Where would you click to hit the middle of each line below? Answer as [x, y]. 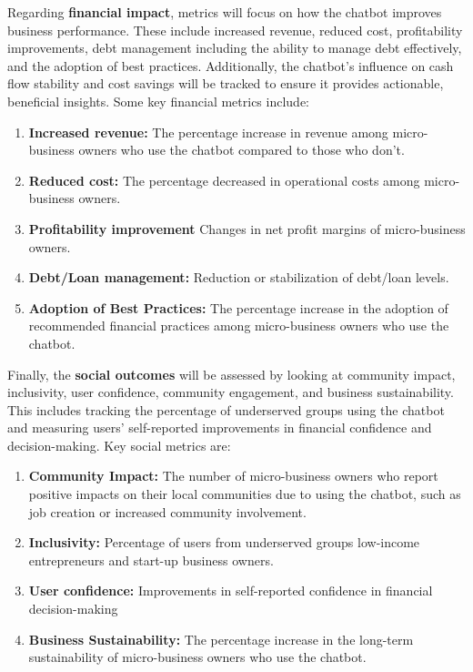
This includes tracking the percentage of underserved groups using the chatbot [226, 409]
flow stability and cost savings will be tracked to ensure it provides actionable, [226, 83]
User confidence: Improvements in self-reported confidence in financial [231, 591]
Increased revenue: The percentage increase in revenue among [208, 132]
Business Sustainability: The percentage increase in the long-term [221, 639]
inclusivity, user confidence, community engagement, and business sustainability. [231, 392]
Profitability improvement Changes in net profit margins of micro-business [247, 228]
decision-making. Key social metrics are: [119, 445]
